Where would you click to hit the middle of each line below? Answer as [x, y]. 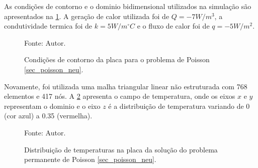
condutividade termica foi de [48, 26]
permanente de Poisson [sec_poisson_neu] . [90, 159]
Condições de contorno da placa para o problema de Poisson [117, 59]
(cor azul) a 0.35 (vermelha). [48, 116]
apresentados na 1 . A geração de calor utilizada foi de [87, 16]
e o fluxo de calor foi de [173, 26]
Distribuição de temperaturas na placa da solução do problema [121, 149]
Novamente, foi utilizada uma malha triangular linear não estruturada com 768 [126, 86]
